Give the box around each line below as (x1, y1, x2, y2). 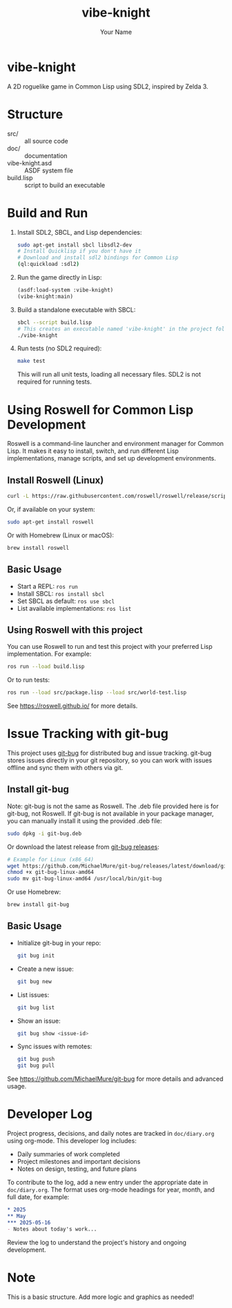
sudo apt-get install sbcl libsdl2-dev (17, 241, 133, 249)
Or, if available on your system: (7, 505, 95, 513)
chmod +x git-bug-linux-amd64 (7, 869, 95, 876)
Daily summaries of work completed (17, 1150, 120, 1158)
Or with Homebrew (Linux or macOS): (7, 531, 114, 539)
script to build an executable (24, 181, 106, 189)
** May (7, 1212, 26, 1219)
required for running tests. (17, 377, 92, 386)
